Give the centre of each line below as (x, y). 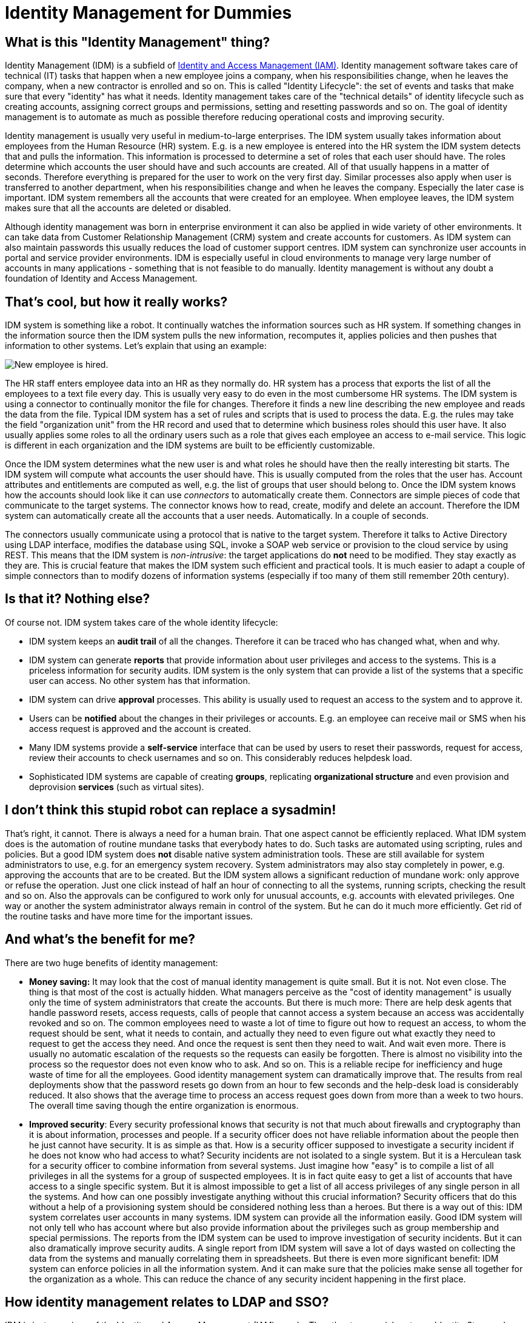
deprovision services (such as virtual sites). (117, 787)
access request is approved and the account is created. (140, 728)
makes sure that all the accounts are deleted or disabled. (118, 208)
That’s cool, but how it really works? (116, 302)
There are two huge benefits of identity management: (112, 963)
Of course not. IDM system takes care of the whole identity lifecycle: (142, 622)
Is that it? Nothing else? (78, 599)
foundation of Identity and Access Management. (101, 279)
